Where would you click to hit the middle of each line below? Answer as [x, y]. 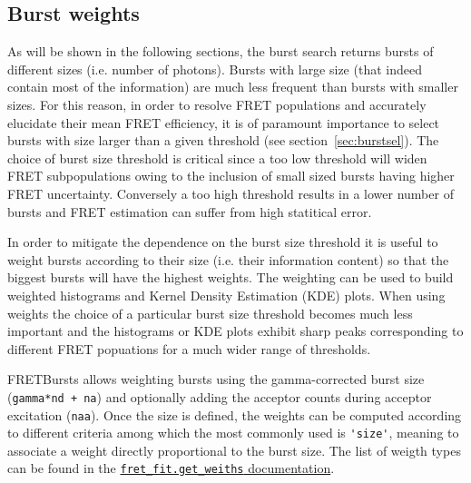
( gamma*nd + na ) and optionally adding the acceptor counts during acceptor [220, 396]
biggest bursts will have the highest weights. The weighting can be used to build [231, 277]
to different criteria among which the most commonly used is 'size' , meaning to [233, 433]
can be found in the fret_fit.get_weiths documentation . [171, 468]
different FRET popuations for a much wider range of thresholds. [189, 348]
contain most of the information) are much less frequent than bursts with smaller [233, 87]
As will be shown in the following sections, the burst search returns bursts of [221, 51]
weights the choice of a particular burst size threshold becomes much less [210, 313]
